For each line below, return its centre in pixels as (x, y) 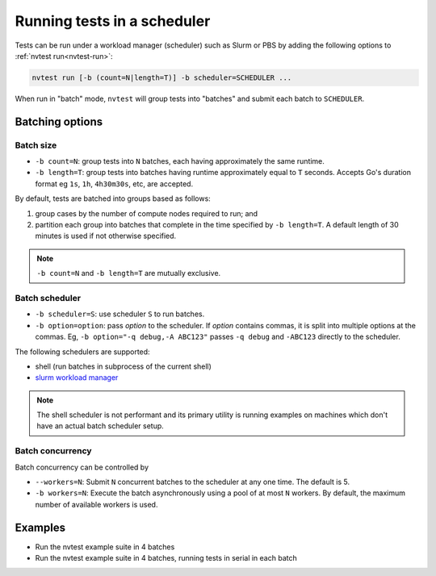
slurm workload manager (77, 378)
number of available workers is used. (96, 504)
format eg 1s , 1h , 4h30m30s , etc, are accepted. (114, 184)
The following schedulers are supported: (82, 352)
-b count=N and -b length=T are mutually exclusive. (129, 273)
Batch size (36, 145)
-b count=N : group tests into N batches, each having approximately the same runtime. (180, 161)
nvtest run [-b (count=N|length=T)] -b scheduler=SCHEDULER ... (162, 77)
